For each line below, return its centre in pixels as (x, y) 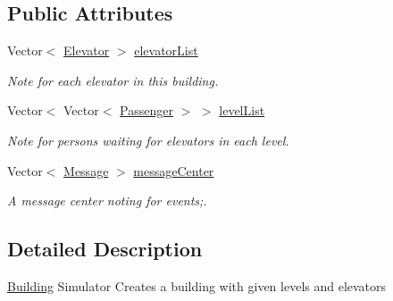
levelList (242, 110)
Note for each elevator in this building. (113, 80)
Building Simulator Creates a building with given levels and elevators (197, 285)
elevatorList (166, 50)
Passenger (146, 110)
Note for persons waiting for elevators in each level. (148, 140)
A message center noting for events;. (107, 201)
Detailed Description (105, 249)
